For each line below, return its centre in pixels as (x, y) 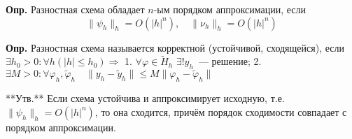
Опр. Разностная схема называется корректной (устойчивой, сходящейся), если (175, 47)
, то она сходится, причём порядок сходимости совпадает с (221, 111)
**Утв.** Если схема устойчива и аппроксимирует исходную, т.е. (145, 98)
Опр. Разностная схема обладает (75, 9)
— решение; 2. (230, 61)
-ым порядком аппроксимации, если (230, 9)
